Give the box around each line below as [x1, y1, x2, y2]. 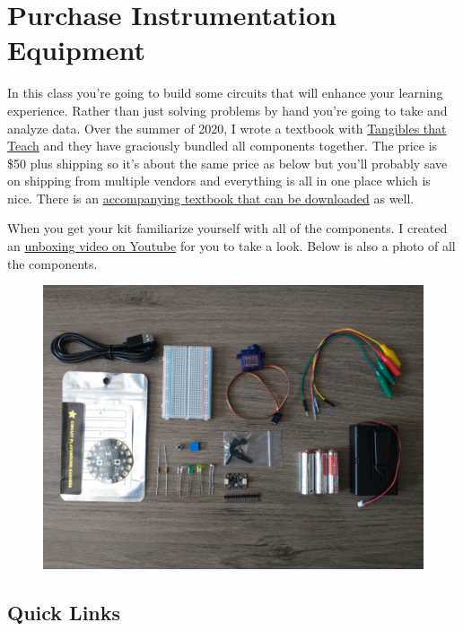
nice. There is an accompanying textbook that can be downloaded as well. [7, 188, 415, 207]
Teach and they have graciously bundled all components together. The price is [7, 136, 438, 155]
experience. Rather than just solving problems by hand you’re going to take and [7, 100, 448, 119]
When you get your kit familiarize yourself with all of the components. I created [7, 219, 448, 238]
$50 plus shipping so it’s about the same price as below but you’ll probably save [7, 153, 448, 172]
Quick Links [7, 599, 121, 627]
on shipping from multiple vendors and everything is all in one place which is [7, 171, 431, 190]
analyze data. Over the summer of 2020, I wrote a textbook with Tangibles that [7, 118, 447, 137]
